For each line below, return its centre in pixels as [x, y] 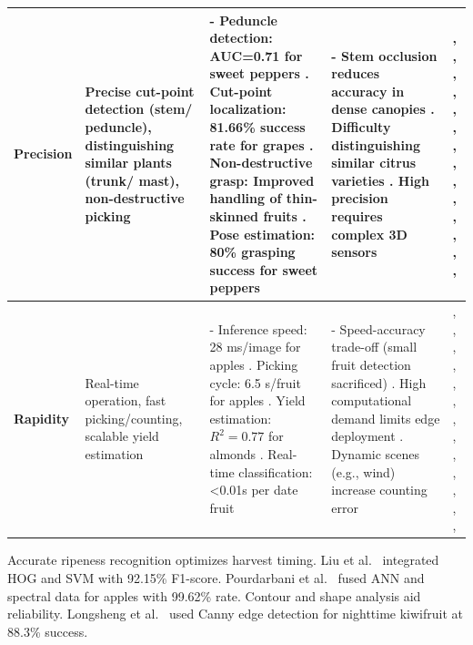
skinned [234, 216]
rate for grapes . [262, 144]
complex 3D [369, 234]
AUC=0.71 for [256, 55]
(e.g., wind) [363, 471]
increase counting [379, 490]
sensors [354, 252]
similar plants [128, 163]
